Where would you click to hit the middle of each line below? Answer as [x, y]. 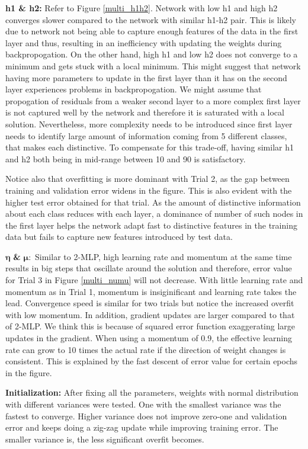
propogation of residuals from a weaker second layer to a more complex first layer [153, 100]
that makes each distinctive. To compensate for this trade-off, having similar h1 [150, 147]
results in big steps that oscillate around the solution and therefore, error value [149, 268]
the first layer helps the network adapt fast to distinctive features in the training [151, 225]
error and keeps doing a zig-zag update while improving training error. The [142, 427]
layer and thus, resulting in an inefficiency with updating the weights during [144, 42]
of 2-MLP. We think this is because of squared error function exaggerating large [150, 326]
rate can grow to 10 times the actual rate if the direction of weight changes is [146, 349]
